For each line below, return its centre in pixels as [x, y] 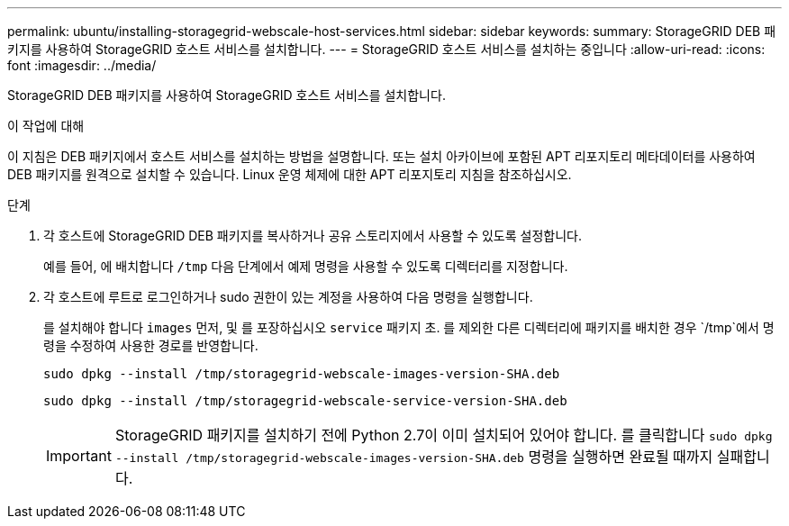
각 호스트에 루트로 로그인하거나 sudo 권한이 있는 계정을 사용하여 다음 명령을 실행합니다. [288, 297]
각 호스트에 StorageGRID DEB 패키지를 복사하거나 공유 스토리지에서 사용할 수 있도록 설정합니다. [313, 236]
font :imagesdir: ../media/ [82, 65]
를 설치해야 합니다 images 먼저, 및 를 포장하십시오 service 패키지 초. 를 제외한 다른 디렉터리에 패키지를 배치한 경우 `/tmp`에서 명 [409, 327]
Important [79, 456]
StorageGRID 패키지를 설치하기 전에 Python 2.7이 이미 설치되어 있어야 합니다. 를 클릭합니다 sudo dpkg [444, 435]
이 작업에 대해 [46, 126]
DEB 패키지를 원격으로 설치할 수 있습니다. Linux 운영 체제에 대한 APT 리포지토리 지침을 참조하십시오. [290, 174]
